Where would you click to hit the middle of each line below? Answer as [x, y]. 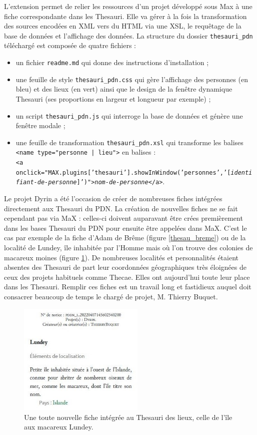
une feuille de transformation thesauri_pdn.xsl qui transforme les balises [129, 142]
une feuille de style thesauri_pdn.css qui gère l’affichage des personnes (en [132, 79]
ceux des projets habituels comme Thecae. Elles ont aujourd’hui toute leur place [127, 277]
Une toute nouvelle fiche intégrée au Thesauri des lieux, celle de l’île [128, 417]
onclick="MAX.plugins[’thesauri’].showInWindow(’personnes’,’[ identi [134, 172]
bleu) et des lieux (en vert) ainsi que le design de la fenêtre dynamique [124, 89]
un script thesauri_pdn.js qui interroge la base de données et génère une [129, 115]
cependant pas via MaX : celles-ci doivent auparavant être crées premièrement [123, 218]
